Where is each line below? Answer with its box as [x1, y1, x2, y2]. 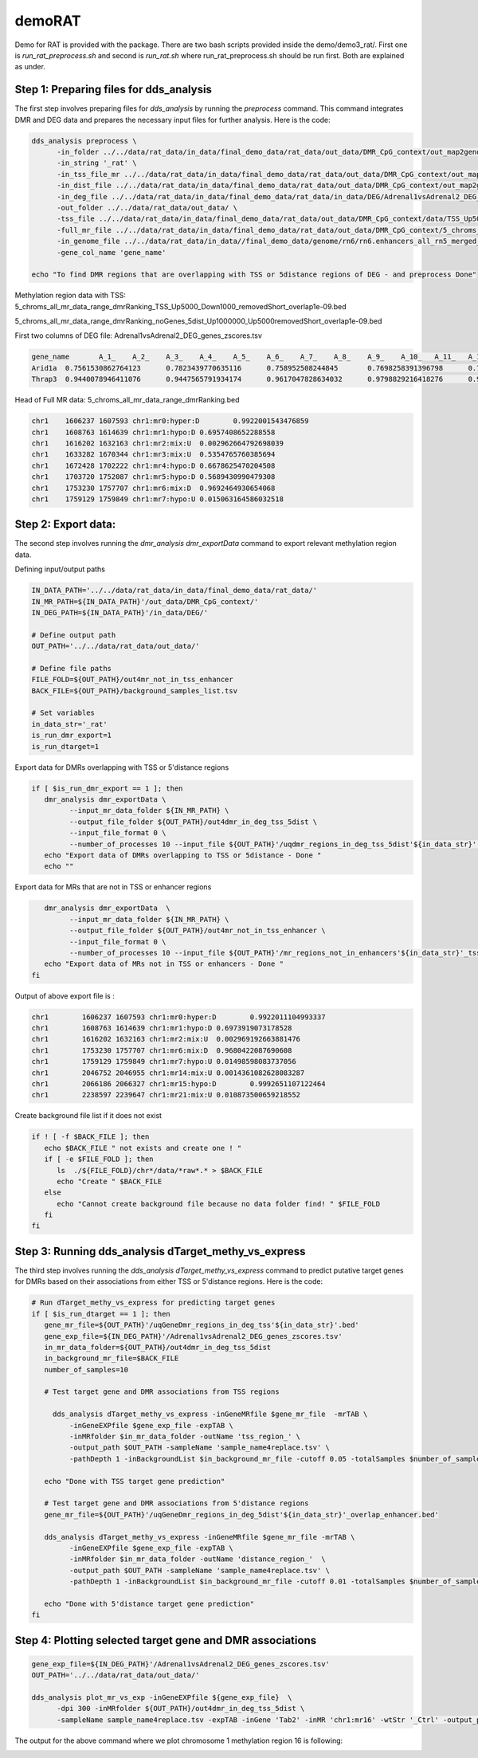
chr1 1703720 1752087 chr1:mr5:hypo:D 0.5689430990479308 [31, 473, 276, 481]
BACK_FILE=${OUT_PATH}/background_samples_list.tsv [31, 686, 238, 695]
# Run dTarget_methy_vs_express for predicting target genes [31, 1298, 276, 1307]
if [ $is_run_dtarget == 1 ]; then [31, 1309, 170, 1318]
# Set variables [31, 708, 96, 717]
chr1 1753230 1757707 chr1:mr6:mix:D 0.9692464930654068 [31, 483, 276, 492]
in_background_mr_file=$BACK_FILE [44, 1354, 179, 1363]
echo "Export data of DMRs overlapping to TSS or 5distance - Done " [44, 850, 322, 860]
